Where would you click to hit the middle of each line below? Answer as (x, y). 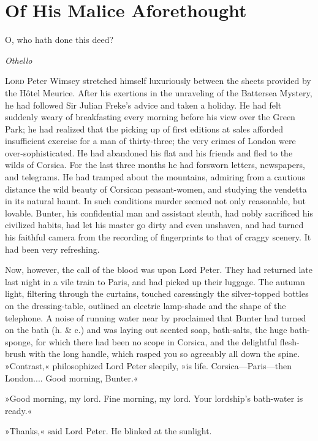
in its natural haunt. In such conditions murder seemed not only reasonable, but (155, 201)
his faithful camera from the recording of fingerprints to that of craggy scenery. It (158, 237)
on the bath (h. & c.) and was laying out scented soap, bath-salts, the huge (146, 330)
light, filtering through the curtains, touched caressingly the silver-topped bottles (157, 293)
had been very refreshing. (52, 249)
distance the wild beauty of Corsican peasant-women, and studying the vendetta (156, 189)
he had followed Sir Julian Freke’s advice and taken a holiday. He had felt (143, 105)
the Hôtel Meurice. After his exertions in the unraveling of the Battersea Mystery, (159, 92)
